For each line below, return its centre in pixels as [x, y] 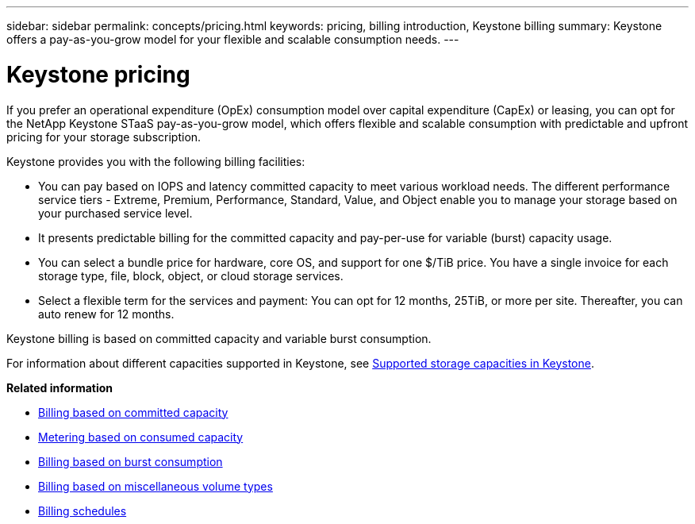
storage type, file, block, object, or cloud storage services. [191, 275]
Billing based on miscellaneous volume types [156, 486]
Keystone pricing [98, 74]
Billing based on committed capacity [133, 412]
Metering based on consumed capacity [141, 437]
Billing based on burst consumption [131, 461]
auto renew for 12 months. [106, 314]
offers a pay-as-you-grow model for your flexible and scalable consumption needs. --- [233, 39]
